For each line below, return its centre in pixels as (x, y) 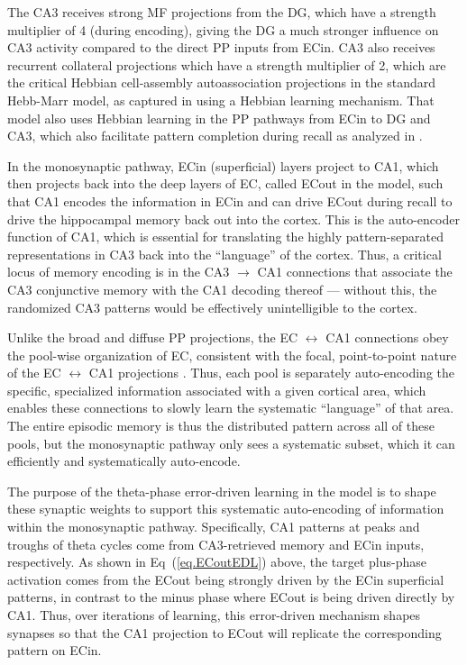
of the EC (34, 373)
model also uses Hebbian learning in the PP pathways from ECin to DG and (219, 118)
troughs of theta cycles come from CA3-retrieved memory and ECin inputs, (216, 544)
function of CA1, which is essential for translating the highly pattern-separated (225, 237)
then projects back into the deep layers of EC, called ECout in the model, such (225, 183)
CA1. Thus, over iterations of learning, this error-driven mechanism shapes (214, 615)
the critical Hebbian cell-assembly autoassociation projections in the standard (222, 82)
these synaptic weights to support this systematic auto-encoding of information (226, 509)
